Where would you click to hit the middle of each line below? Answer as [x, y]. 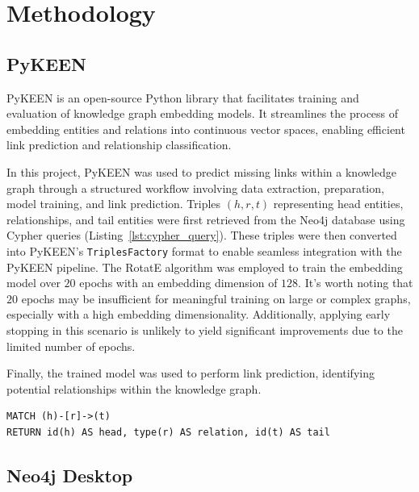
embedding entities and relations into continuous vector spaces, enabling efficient [206, 129]
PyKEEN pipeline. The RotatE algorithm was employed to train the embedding [205, 267]
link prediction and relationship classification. [119, 145]
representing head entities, [338, 204]
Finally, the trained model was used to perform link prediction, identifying [191, 373]
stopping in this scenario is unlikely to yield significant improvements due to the [205, 329]
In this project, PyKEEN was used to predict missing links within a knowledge [201, 171]
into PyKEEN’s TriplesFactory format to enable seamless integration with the [204, 250]
